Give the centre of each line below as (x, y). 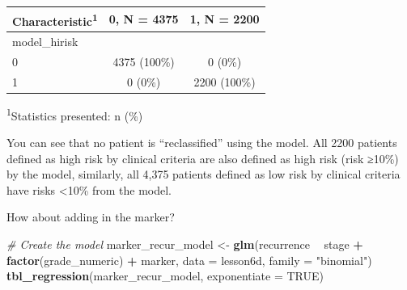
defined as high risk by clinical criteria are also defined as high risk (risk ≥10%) (203, 158)
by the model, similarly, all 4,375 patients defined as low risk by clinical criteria (203, 174)
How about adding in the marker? (91, 217)
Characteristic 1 (55, 19)
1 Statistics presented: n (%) (75, 114)
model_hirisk (45, 41)
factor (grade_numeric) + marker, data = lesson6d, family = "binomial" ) (189, 260)
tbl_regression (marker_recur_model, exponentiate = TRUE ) (165, 276)
